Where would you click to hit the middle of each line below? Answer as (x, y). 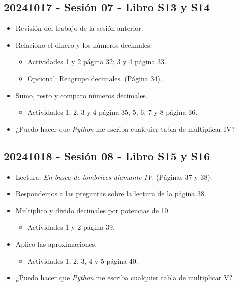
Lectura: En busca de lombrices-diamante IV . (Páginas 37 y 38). (114, 177)
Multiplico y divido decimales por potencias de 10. (93, 210)
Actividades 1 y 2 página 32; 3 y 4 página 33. (97, 62)
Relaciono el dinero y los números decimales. (84, 45)
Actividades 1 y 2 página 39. (71, 227)
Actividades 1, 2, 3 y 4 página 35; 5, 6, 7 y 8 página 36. (112, 112)
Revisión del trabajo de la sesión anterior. (79, 28)
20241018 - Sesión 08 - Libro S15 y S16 (107, 156)
